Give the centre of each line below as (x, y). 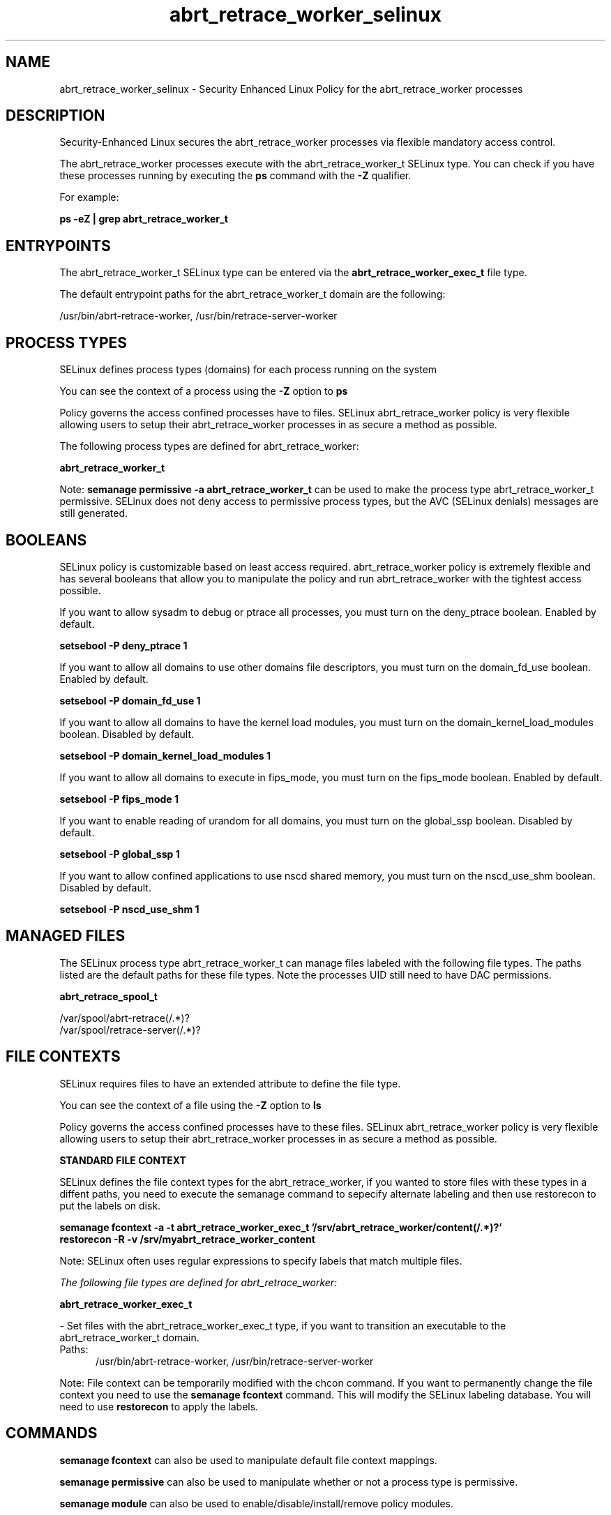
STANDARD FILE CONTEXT (123, 1160)
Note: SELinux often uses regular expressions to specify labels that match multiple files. (261, 1260)
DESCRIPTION (55, 116)
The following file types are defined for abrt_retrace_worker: (198, 1282)
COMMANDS (52, 1433)
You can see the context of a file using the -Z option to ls (190, 1105)
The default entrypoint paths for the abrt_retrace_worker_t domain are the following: (252, 294)
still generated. (93, 513)
